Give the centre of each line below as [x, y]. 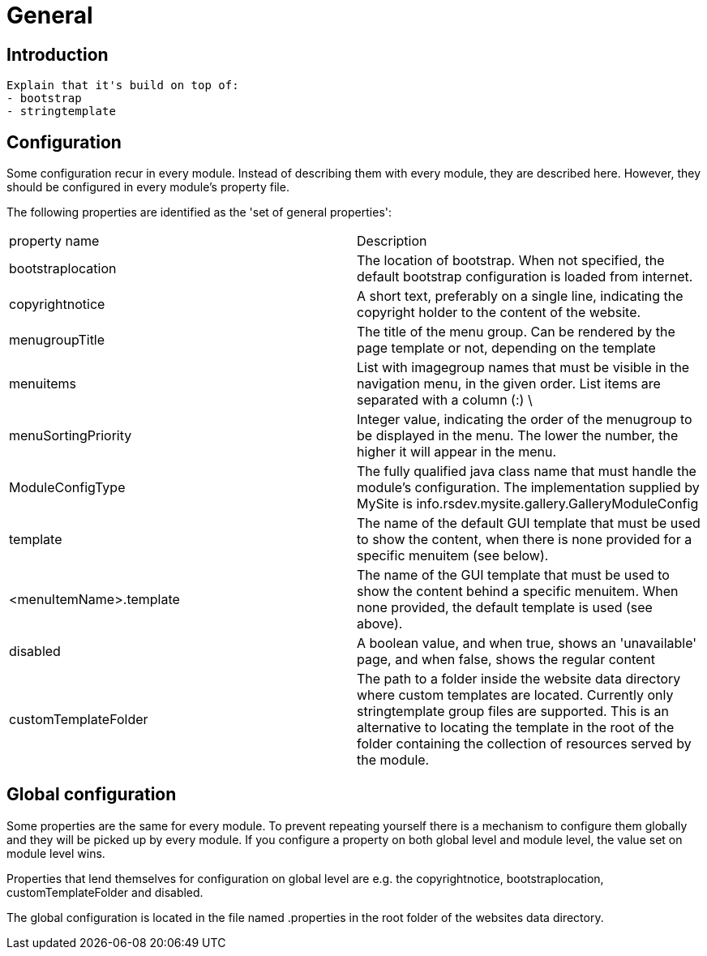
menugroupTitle [57, 340]
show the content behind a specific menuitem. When [518, 592]
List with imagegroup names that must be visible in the [523, 368]
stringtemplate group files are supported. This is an [513, 712]
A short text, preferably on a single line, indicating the [520, 296]
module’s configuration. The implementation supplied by [528, 488]
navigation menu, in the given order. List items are [509, 384]
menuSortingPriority [71, 436]
